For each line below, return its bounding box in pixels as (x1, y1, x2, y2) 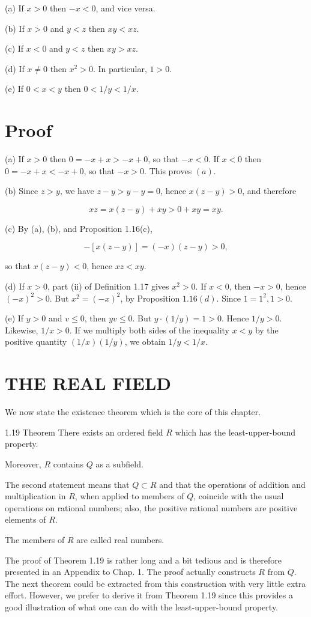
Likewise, (5, 323, 38, 336)
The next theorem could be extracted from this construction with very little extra (5, 577, 306, 589)
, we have (59, 184, 94, 197)
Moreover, (5, 457, 41, 470)
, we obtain (124, 335, 166, 348)
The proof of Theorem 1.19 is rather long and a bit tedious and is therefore (5, 553, 282, 566)
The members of (5, 533, 65, 546)
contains (53, 457, 83, 470)
